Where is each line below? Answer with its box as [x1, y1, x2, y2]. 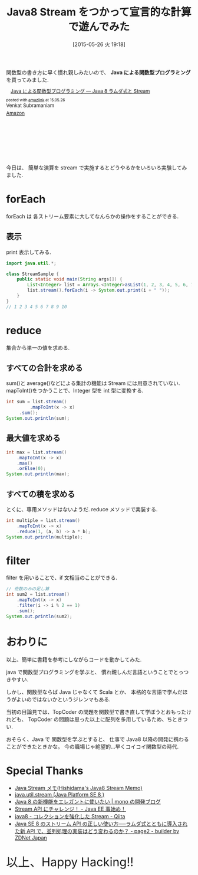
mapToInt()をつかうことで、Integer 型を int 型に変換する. [6, 387, 144, 394]
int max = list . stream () [6, 449, 67, 455]
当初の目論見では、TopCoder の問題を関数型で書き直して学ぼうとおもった [6, 708, 187, 715]
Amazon [6, 110, 25, 117]
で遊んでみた [68, 20, 130, 34]
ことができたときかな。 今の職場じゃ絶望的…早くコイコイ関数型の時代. [6, 743, 179, 750]
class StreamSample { [6, 271, 60, 277]
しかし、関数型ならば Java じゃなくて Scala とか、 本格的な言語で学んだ [6, 688, 183, 696]
